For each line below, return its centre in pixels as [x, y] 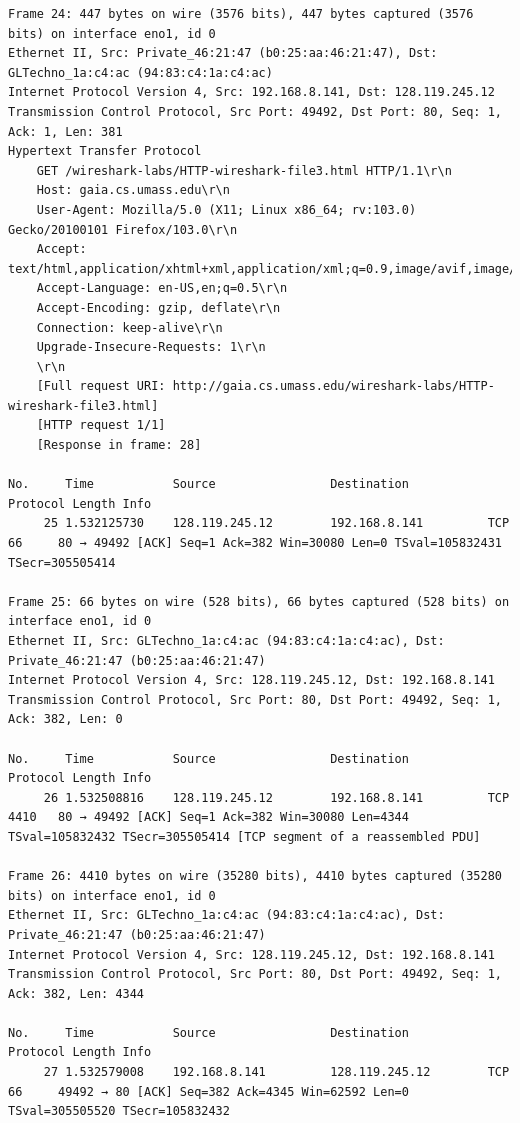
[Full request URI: [101, 386]
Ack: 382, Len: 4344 [76, 993]
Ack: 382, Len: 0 [65, 719]
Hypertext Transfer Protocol [105, 151]
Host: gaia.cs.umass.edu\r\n [133, 190]
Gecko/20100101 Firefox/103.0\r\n [123, 229]
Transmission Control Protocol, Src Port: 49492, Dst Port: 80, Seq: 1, [255, 111]
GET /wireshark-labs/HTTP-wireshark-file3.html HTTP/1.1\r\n [244, 170]
